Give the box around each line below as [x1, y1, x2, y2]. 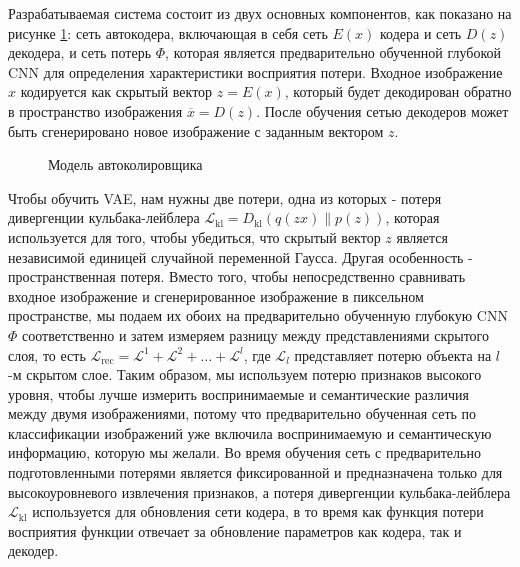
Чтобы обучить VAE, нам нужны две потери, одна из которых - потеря [8, 187, 442, 208]
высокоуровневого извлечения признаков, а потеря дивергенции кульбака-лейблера [8, 481, 511, 502]
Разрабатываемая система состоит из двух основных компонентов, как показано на [8, 3, 512, 23]
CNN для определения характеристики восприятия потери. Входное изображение [8, 61, 503, 82]
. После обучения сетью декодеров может [256, 100, 509, 121]
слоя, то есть [8, 344, 86, 365]
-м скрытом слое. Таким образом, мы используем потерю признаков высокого [8, 364, 482, 385]
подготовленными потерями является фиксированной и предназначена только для [8, 462, 503, 483]
